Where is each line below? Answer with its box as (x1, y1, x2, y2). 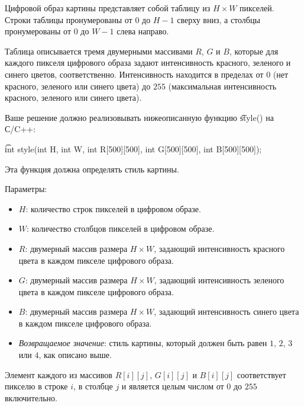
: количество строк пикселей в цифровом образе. (25, 202, 201, 215)
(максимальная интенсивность (168, 79, 277, 92)
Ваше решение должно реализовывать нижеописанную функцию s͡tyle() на (5, 111, 274, 123)
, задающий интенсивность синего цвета (154, 305, 299, 318)
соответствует (237, 368, 286, 381)
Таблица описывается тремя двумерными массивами (5, 44, 193, 57)
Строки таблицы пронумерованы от (5, 13, 132, 25)
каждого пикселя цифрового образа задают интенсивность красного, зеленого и (5, 56, 291, 69)
